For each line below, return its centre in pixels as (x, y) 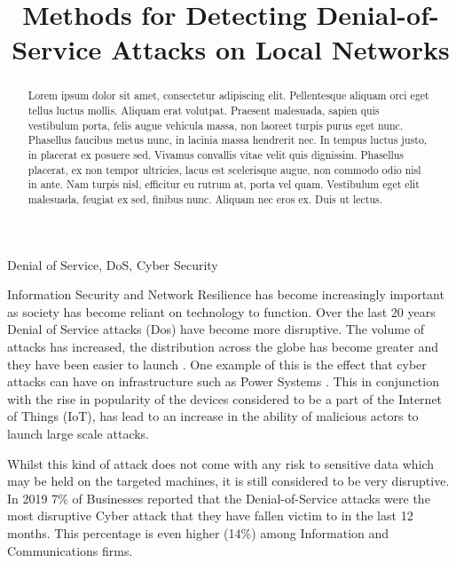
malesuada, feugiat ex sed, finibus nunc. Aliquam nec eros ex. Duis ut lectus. (205, 198)
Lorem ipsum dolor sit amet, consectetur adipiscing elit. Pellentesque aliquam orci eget (228, 95)
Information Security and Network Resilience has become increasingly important (226, 294)
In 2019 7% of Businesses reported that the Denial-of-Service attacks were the (219, 498)
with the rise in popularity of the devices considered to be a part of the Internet (225, 398)
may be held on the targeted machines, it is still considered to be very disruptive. (228, 481)
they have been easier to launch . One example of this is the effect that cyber (217, 364)
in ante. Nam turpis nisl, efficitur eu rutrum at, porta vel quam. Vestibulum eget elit (224, 184)
